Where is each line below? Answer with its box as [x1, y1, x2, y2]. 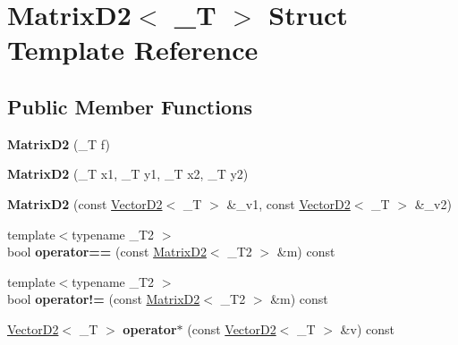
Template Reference [7, 31, 259, 68]
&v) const [340, 319, 394, 338]
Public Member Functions [7, 92, 252, 120]
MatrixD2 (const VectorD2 [7, 194, 163, 213]
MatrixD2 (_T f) [7, 134, 110, 153]
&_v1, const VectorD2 [226, 194, 351, 213]
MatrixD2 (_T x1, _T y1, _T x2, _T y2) [7, 164, 249, 183]
